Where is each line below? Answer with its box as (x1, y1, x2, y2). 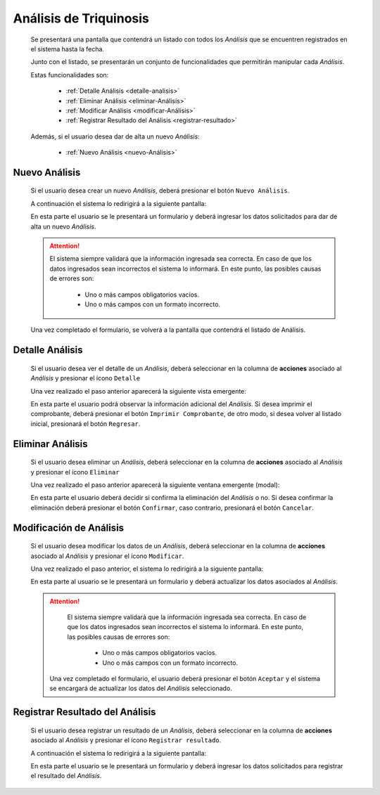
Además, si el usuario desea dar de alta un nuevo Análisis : (30, 132, 200, 141)
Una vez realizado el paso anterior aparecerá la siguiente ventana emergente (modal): (30, 480, 280, 489)
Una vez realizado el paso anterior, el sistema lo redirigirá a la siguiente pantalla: (30, 564, 264, 573)
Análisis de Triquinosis (13, 11, 149, 26)
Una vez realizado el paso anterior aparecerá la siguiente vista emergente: (30, 387, 246, 395)
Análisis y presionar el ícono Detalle (30, 374, 141, 382)
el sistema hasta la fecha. (30, 44, 105, 53)
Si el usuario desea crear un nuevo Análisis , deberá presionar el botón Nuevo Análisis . (30, 186, 290, 195)
